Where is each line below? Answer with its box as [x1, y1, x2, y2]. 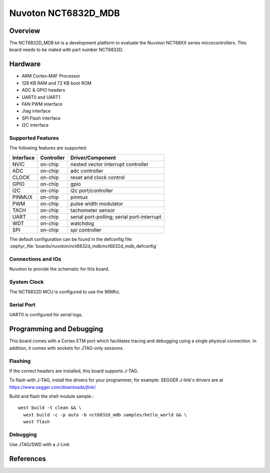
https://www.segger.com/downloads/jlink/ [9, 384, 96, 390]
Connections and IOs [9, 255, 61, 262]
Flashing [9, 357, 31, 364]
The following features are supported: [9, 145, 87, 151]
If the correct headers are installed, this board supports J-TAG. [9, 368, 138, 374]
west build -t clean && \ [18, 405, 82, 410]
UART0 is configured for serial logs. [9, 312, 83, 318]
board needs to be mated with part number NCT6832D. [9, 47, 123, 53]
